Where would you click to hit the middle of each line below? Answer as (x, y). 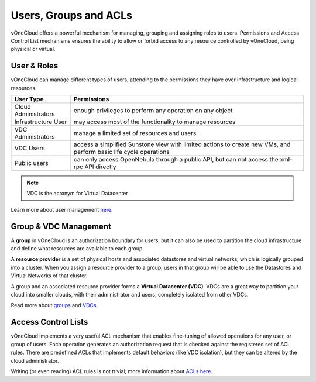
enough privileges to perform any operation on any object (153, 111)
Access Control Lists (49, 322)
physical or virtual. (33, 49)
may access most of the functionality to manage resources (154, 122)
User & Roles (35, 66)
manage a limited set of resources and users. (136, 133)
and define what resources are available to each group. (78, 249)
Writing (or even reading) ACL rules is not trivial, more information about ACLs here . (112, 371)
